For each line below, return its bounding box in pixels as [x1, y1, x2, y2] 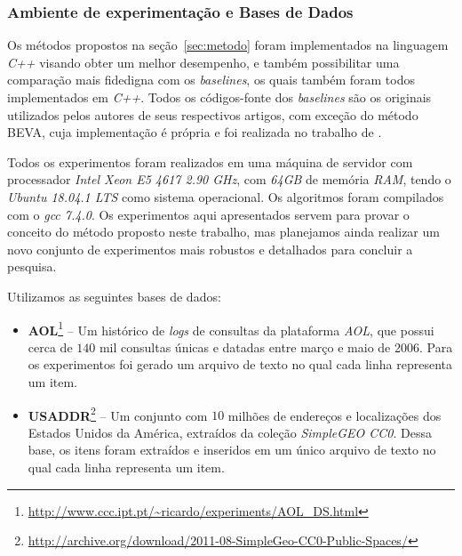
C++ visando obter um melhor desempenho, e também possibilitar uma [7, 52, 400, 71]
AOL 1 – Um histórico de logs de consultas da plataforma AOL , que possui [28, 318, 434, 339]
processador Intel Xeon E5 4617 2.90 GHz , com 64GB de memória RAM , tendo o [7, 170, 451, 189]
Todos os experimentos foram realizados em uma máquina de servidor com [7, 152, 413, 171]
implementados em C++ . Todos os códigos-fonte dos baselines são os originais [7, 88, 432, 106]
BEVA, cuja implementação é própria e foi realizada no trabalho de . [7, 123, 382, 141]
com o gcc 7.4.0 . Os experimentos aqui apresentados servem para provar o [7, 205, 410, 223]
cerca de [28, 337, 73, 356]
